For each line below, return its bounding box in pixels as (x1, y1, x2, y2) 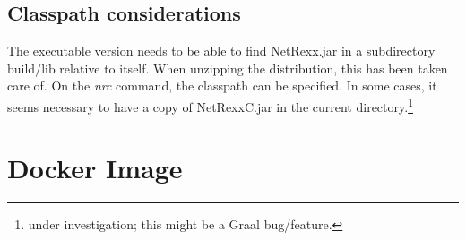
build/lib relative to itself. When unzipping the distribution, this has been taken (7, 58, 448, 77)
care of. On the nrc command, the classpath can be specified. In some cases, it (7, 76, 437, 95)
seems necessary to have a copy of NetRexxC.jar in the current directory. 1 (7, 94, 413, 116)
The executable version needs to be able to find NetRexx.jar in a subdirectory (7, 41, 436, 60)
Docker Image (7, 150, 183, 186)
